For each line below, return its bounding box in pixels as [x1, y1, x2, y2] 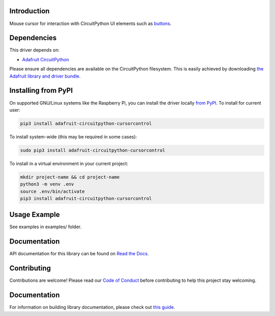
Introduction [9, 7, 50, 15]
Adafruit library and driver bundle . [9, 73, 81, 79]
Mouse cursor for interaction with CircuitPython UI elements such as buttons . [9, 20, 172, 27]
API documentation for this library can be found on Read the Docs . [9, 251, 149, 257]
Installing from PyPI [9, 86, 73, 95]
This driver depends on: [9, 47, 60, 53]
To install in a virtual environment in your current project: [9, 160, 128, 166]
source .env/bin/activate [20, 188, 85, 194]
